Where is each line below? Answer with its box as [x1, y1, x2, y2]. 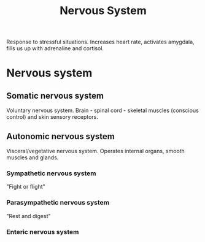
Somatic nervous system [6, 90, 104, 101]
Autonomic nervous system [6, 131, 115, 142]
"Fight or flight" [6, 183, 46, 191]
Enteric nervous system [6, 227, 79, 236]
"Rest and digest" [6, 212, 51, 219]
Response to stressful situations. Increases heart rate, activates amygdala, [6, 38, 195, 46]
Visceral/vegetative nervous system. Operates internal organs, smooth [6, 148, 185, 154]
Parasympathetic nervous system [6, 199, 109, 207]
